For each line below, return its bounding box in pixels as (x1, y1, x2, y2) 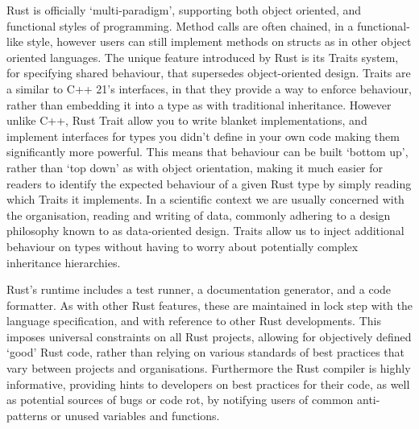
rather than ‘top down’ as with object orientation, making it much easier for (6, 159, 384, 175)
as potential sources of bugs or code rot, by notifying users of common (6, 391, 354, 408)
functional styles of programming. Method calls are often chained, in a (6, 17, 354, 34)
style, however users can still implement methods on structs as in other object (27, 33, 412, 50)
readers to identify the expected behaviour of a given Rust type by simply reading (6, 175, 412, 192)
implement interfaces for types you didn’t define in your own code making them (6, 127, 400, 144)
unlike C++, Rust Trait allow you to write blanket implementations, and (6, 112, 367, 129)
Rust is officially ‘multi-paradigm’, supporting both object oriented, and (6, 2, 362, 18)
